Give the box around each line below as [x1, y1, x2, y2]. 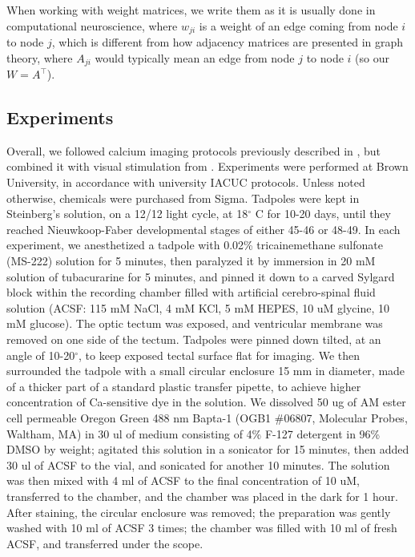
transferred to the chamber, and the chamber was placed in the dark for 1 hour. [6, 487, 398, 504]
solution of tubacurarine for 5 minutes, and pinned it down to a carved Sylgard [6, 268, 395, 285]
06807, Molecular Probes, [284, 409, 408, 426]
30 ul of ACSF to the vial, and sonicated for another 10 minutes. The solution [6, 456, 390, 473]
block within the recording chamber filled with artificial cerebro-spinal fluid [6, 284, 376, 301]
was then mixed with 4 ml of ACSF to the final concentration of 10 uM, [6, 472, 360, 489]
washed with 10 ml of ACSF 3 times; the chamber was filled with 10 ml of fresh [6, 519, 397, 536]
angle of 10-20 [6, 346, 75, 363]
